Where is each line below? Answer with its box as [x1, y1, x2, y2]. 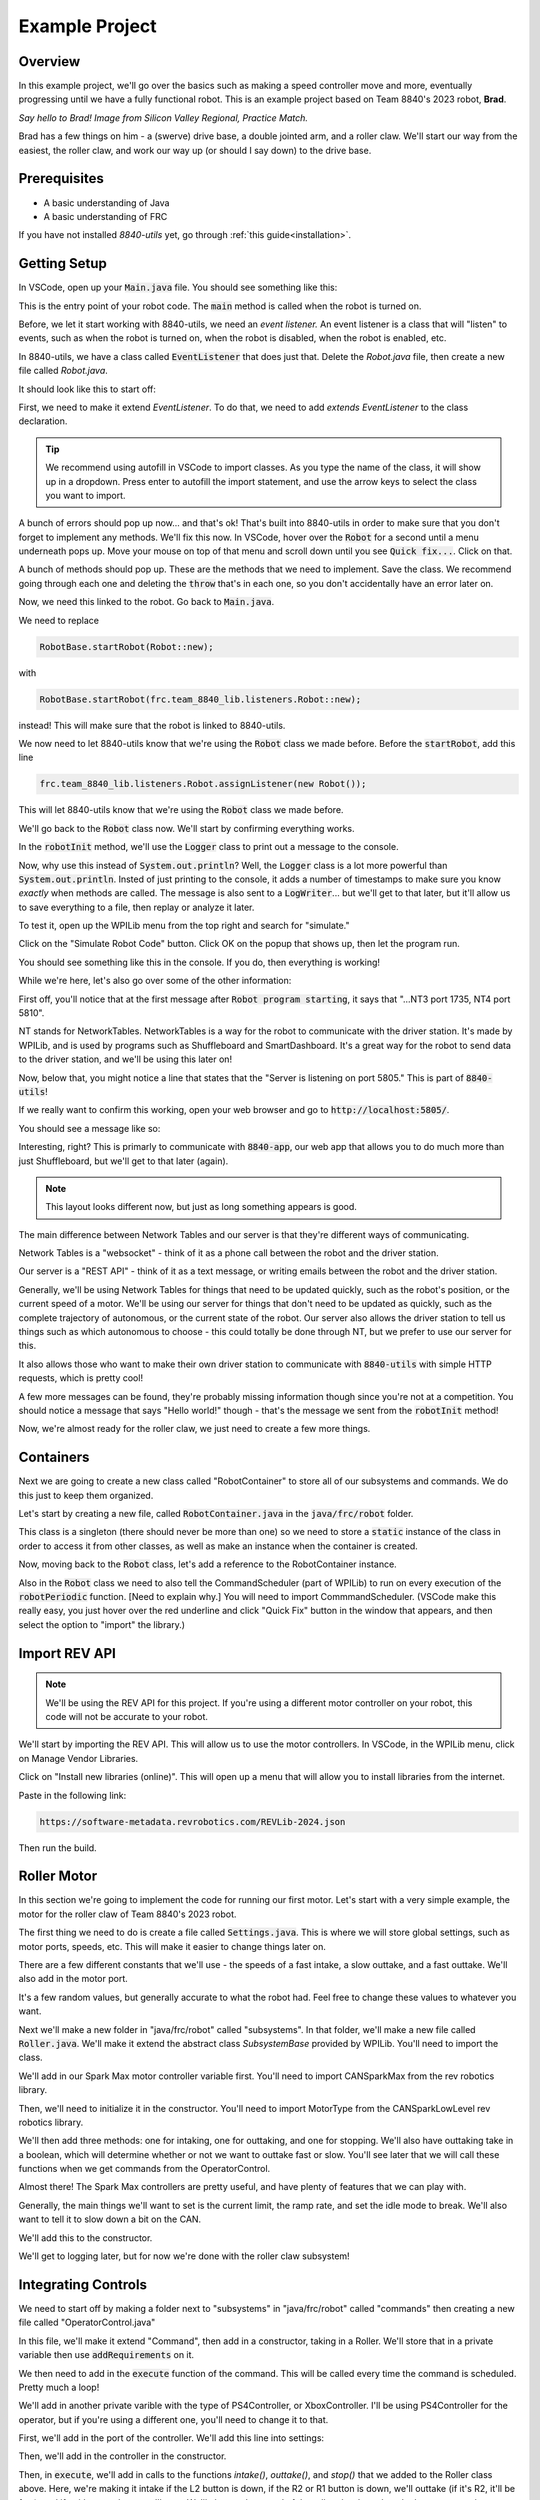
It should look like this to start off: [18, 383, 157, 395]
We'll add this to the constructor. [18, 2231, 153, 2244]
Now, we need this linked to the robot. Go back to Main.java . [18, 596, 275, 608]
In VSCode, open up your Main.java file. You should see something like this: [18, 281, 338, 294]
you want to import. [45, 489, 126, 501]
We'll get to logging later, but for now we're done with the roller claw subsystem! [18, 2250, 350, 2262]
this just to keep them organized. [18, 1489, 154, 1501]
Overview [18, 53, 81, 70]
